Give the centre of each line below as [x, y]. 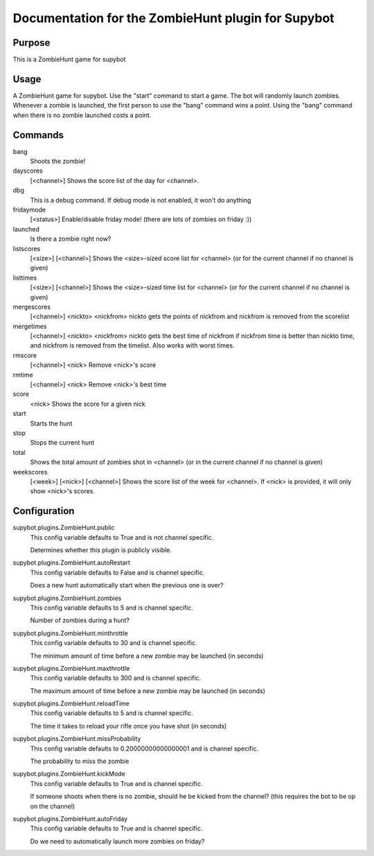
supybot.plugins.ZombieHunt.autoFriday [70, 819]
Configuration [44, 511]
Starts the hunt [51, 423]
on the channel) [53, 806]
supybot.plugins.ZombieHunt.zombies [67, 598]
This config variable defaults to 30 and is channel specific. [114, 643]
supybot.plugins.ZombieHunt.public [64, 528]
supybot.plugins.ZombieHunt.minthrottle [70, 633]
